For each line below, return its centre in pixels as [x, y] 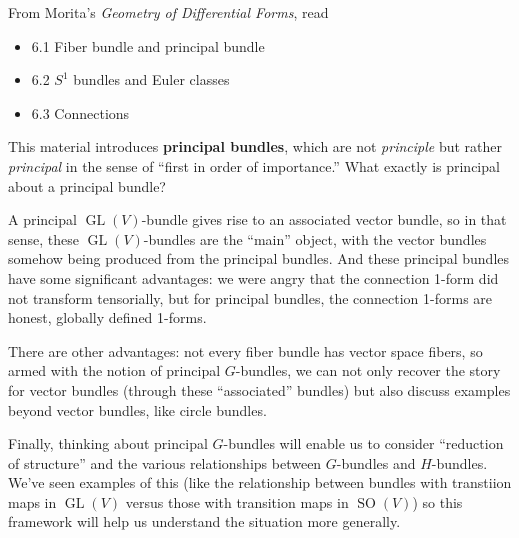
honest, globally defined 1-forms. [107, 317]
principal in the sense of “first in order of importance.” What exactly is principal [254, 165]
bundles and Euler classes [151, 79]
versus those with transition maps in [237, 501]
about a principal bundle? [87, 185]
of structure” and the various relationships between [165, 462]
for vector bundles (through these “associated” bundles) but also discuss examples [259, 389]
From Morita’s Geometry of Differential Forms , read [168, 12]
